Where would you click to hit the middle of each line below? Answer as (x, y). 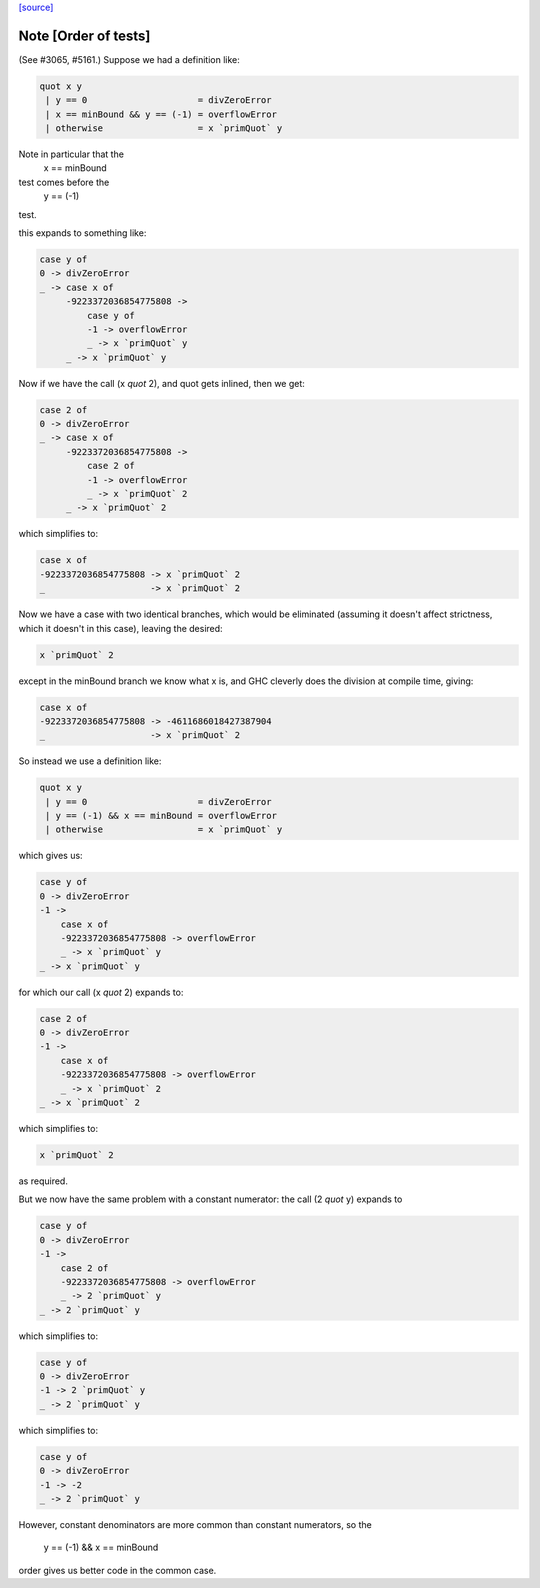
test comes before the (64, 182)
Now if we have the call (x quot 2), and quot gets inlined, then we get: (161, 383)
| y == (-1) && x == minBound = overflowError (161, 816)
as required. (43, 1181)
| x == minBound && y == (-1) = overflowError (161, 114)
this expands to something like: (82, 233)
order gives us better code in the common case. (117, 1570)
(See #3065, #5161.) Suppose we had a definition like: (129, 59)
